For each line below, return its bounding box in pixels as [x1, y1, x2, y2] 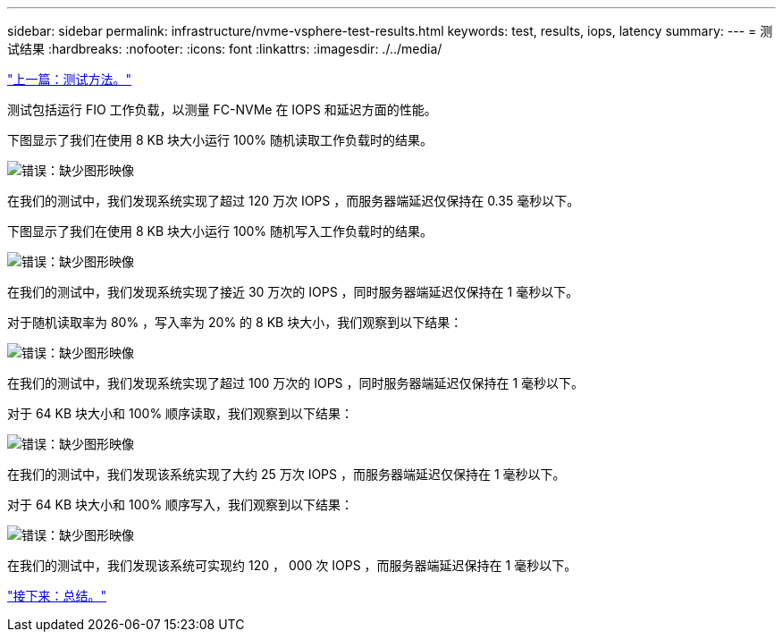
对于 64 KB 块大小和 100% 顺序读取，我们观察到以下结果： [7, 406, 354, 421]
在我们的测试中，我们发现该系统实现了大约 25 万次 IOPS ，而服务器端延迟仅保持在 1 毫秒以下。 [7, 467, 566, 482]
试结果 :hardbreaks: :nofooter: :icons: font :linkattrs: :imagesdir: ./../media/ [7, 41, 442, 56]
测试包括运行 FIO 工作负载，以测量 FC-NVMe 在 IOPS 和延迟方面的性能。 [7, 102, 437, 117]
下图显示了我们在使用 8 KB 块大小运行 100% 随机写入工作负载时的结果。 [7, 223, 434, 239]
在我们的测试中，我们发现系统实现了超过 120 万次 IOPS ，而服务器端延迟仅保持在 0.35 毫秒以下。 [7, 193, 580, 208]
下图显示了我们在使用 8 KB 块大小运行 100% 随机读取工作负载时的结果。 [7, 132, 434, 147]
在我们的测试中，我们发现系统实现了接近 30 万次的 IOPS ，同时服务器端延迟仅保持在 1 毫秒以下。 [7, 284, 579, 299]
